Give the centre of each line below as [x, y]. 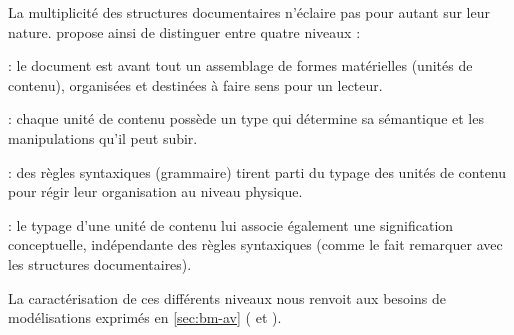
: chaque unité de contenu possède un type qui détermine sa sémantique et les [246, 118]
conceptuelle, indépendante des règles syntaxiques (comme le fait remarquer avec [255, 244]
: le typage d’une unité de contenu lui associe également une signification [231, 224]
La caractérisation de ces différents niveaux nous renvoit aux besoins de [227, 297]
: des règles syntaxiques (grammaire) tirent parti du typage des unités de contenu [257, 171]
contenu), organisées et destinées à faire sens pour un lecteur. [195, 84]
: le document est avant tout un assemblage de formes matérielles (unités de [240, 65]
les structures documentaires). [100, 263]
